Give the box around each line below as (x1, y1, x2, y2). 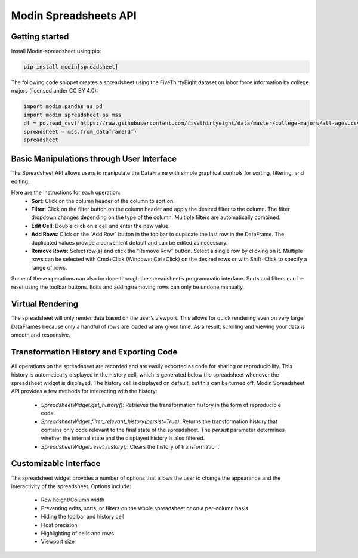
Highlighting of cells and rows (41, 529, 115, 537)
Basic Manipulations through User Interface (11, 154, 177, 164)
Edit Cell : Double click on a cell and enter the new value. (31, 222, 170, 229)
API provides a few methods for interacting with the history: (11, 388, 158, 395)
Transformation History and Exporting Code (11, 347, 178, 357)
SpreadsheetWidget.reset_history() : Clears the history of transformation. (41, 443, 220, 450)
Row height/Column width (41, 496, 104, 504)
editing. (11, 178, 30, 185)
